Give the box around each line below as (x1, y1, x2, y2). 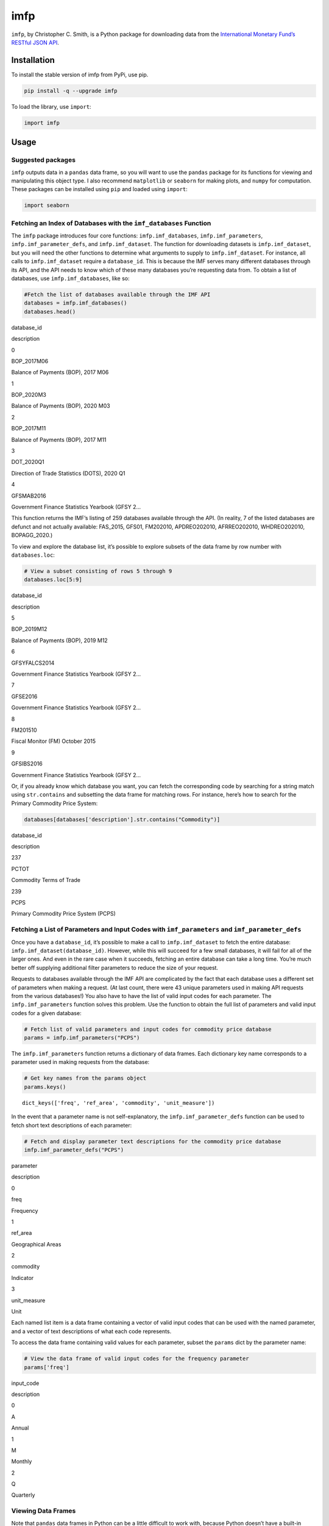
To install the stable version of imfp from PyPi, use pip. (11, 71, 149, 78)
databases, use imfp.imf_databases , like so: (11, 275, 130, 282)
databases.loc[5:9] (24, 576, 82, 583)
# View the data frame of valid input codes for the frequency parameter (24, 1355, 249, 1362)
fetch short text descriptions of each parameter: (11, 1121, 132, 1129)
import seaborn (24, 202, 69, 209)
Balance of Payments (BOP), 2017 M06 (11, 369, 109, 376)
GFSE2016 (11, 693, 38, 700)
